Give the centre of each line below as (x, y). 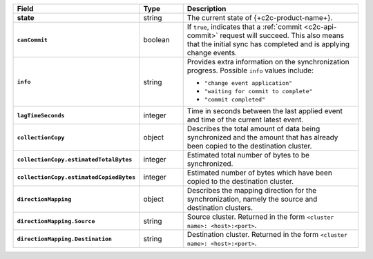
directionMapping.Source (56, 221)
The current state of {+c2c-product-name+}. (260, 18)
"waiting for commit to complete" (258, 91)
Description (207, 9)
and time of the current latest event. (245, 119)
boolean (156, 40)
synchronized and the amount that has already (262, 137)
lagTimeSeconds (41, 115)
